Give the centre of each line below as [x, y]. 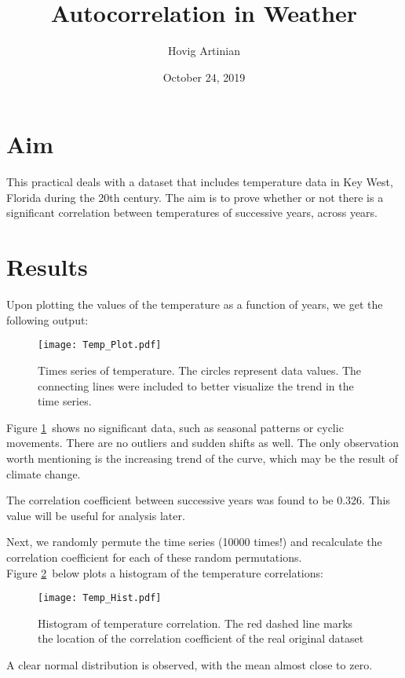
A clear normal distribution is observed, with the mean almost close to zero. [190, 664]
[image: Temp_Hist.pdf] [100, 598]
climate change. [44, 473]
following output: [47, 319]
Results [47, 267]
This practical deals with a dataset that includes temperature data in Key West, [200, 182]
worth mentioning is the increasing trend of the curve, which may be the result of [202, 458]
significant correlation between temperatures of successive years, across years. [192, 213]
